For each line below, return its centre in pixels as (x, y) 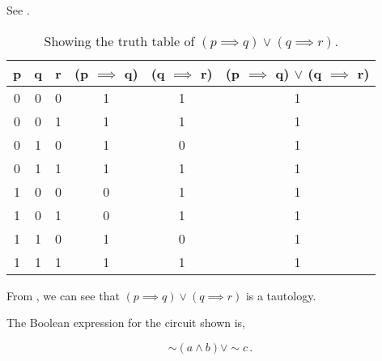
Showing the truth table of (119, 40)
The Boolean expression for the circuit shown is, (126, 323)
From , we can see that (63, 295)
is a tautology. (281, 295)
